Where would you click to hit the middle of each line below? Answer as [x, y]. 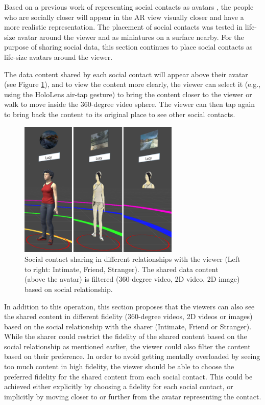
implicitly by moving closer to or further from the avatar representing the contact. [133, 396]
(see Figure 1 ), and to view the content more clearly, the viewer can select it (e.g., [132, 84]
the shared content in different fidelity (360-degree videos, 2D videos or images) [128, 316]
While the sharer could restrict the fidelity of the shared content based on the [126, 336]
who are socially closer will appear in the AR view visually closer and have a [124, 17]
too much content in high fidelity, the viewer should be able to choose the [119, 366]
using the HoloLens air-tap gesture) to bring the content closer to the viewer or [128, 94]
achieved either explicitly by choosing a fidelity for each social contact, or [119, 386]
